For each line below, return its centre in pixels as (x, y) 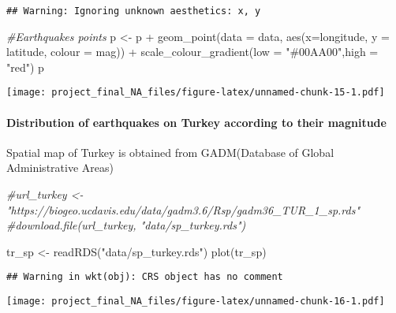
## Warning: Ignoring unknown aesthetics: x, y (134, 11)
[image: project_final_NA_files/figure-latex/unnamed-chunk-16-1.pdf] (196, 302)
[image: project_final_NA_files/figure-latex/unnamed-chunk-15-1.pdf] (196, 93)
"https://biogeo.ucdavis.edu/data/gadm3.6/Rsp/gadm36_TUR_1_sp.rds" (183, 209)
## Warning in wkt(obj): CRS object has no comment (145, 277)
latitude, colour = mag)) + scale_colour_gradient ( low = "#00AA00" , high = (192, 52)
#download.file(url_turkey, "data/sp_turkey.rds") (126, 225)
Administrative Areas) (60, 168)
